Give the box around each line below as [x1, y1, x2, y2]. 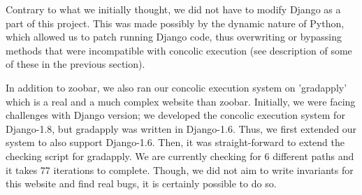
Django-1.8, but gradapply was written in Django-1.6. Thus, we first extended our [6, 121, 357, 136]
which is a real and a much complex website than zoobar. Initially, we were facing [6, 94, 356, 108]
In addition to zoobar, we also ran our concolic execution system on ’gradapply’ [6, 80, 347, 94]
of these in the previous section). [6, 57, 145, 71]
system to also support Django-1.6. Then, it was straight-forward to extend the [6, 135, 345, 150]
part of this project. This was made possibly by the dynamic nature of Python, [6, 15, 345, 30]
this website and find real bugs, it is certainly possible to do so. [6, 176, 277, 191]
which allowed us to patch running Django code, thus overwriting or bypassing [6, 29, 342, 44]
